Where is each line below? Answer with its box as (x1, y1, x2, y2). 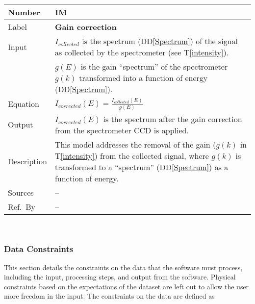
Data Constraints (4, 243, 74, 255)
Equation (8, 98, 39, 110)
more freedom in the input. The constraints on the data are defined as (4, 291, 215, 301)
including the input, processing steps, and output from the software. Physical (4, 272, 236, 282)
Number (8, 6, 41, 18)
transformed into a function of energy (79, 72, 208, 83)
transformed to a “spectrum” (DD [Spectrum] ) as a (54, 161, 229, 173)
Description (8, 155, 47, 167)
